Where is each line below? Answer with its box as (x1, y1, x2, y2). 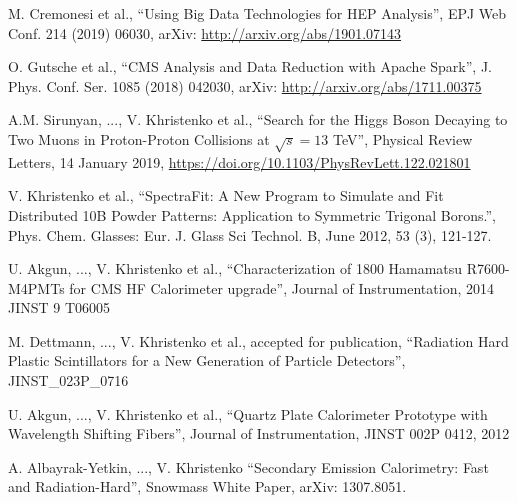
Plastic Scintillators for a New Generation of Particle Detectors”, (8, 350, 406, 371)
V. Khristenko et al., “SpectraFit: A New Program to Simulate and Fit (8, 185, 444, 206)
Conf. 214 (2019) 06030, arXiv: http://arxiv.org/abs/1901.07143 (8, 22, 402, 43)
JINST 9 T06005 (8, 297, 111, 318)
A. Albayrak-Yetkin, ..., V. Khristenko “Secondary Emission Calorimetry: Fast (8, 456, 489, 477)
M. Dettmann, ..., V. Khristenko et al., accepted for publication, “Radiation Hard (8, 330, 509, 351)
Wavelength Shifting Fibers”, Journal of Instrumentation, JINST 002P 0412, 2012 (8, 423, 510, 444)
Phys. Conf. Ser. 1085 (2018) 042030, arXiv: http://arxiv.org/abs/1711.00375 (8, 75, 482, 96)
